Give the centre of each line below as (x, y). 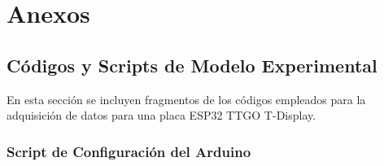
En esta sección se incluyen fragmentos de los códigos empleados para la (186, 99)
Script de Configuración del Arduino (129, 151)
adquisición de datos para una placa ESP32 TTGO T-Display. (161, 115)
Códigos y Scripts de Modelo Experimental (192, 65)
